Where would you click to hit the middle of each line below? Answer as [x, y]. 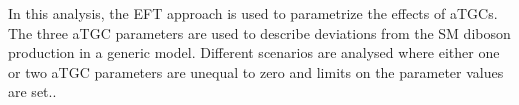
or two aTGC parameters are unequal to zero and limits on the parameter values [256, 71]
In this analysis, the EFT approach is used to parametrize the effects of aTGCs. [253, 13]
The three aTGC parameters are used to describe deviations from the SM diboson [259, 32]
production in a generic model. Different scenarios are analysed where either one [254, 52]
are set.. [32, 91]
